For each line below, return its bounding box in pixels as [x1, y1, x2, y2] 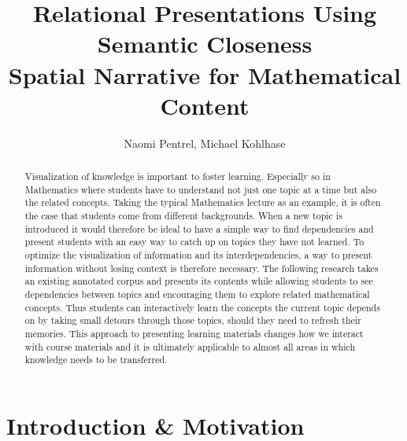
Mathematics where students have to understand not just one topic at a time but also [24, 182, 377, 196]
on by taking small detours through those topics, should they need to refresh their [24, 314, 361, 327]
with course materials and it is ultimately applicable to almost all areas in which [24, 340, 356, 353]
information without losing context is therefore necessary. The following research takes [24, 261, 379, 274]
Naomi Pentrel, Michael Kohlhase [124, 134, 286, 151]
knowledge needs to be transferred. [24, 353, 168, 366]
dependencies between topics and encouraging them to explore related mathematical [24, 287, 370, 300]
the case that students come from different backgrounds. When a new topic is [24, 209, 342, 222]
